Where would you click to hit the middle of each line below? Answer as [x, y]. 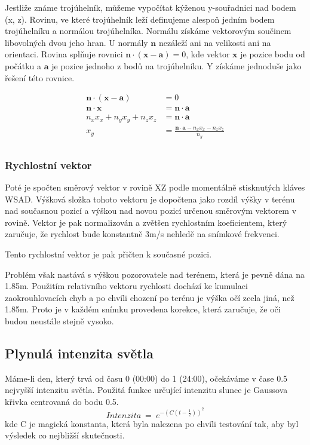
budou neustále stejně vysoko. [59, 320]
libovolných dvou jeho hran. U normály [76, 42]
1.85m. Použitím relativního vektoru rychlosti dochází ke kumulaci [126, 286]
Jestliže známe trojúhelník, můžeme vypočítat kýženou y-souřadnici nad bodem [151, 7]
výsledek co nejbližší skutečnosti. [65, 435]
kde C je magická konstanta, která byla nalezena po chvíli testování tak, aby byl [152, 423]
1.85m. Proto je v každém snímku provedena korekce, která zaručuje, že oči [143, 309]
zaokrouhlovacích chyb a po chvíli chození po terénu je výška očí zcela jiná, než [150, 297]
